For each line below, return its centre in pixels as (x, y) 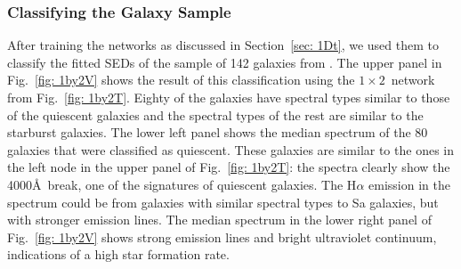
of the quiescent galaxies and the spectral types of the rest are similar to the (215, 114)
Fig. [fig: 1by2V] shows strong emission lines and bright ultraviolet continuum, (222, 236)
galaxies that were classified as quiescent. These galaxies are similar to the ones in (230, 149)
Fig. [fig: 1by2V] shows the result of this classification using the (181, 80)
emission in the (409, 184)
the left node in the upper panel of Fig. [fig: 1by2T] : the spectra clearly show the (229, 167)
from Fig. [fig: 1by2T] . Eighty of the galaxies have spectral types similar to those (229, 97)
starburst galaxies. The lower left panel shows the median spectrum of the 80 (218, 132)
